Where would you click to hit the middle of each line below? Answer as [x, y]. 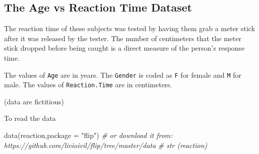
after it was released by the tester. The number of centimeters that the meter [123, 38]
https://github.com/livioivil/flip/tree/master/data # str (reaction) [106, 145]
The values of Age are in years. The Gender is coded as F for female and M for [123, 74]
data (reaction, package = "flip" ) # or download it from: [88, 135]
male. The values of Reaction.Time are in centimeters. [88, 85]
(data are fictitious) [34, 101]
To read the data [30, 118]
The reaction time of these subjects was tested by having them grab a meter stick [129, 28]
